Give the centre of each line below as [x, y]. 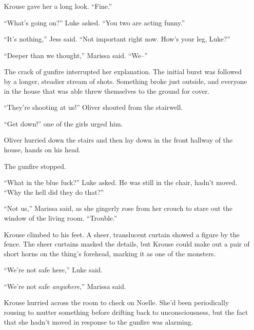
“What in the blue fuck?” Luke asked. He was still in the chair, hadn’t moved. [121, 182]
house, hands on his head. [42, 149]
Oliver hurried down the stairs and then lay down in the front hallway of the [118, 140]
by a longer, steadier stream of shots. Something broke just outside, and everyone [126, 81]
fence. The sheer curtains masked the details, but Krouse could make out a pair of [127, 244]
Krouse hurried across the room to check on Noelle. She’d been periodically [117, 302]
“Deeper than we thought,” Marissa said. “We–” [76, 55]
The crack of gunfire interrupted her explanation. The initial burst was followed [123, 72]
